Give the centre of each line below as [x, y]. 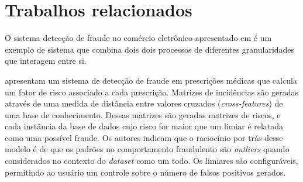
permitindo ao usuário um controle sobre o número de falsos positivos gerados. [145, 172]
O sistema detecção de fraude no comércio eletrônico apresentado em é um [138, 38]
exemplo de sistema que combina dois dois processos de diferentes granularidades [150, 49]
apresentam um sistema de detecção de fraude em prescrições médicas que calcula [151, 80]
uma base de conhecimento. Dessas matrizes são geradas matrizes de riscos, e [143, 114]
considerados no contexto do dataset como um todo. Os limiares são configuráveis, [151, 161]
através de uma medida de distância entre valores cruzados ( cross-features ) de [144, 103]
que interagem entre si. [46, 61]
